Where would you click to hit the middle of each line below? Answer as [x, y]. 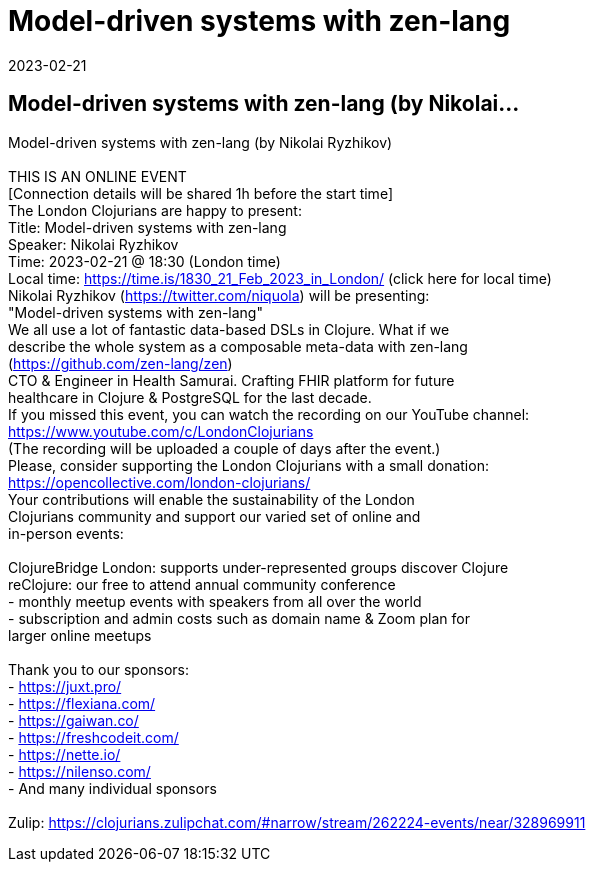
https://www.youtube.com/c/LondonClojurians [161, 431]
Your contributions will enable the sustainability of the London [211, 499]
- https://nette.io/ [64, 754]
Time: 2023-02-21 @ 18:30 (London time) [144, 261]
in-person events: [66, 533]
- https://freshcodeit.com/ [93, 737]
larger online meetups [80, 635]
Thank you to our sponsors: [99, 669]
